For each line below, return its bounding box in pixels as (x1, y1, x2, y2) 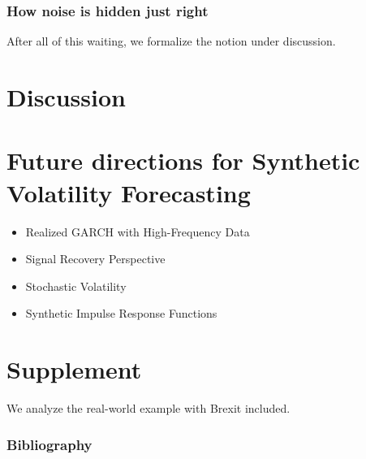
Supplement (6, 353, 142, 386)
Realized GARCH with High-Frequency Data (25, 223, 250, 240)
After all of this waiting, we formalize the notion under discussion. (6, 32, 336, 50)
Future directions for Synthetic (6, 144, 360, 177)
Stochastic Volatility (25, 277, 127, 294)
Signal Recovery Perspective (25, 250, 166, 267)
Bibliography (6, 434, 93, 454)
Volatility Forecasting (6, 175, 251, 209)
